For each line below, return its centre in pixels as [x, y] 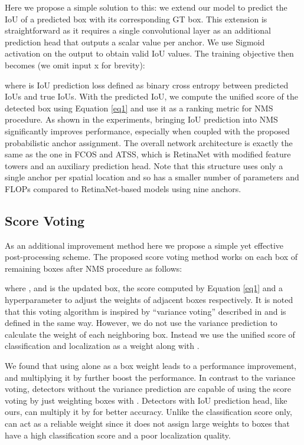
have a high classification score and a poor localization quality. [118, 435]
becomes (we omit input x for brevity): [75, 65]
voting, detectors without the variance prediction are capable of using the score [148, 389]
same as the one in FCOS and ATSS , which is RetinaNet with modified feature [148, 154]
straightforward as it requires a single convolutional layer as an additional [138, 30]
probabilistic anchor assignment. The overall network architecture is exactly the [149, 142]
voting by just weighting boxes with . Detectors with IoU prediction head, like [146, 400]
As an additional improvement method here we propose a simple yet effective [144, 245]
